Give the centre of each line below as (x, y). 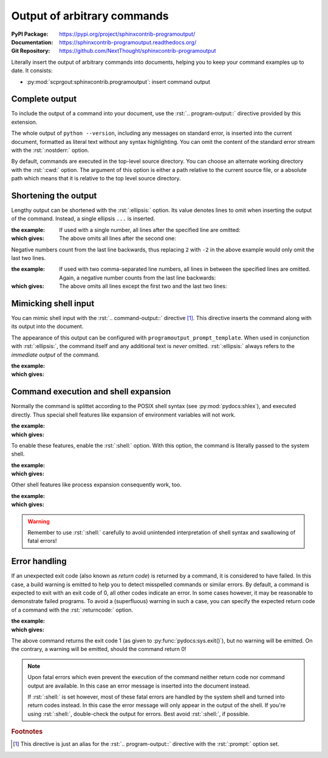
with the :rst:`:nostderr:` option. (50, 150)
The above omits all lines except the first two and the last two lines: (143, 286)
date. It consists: (32, 70)
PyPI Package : (30, 34)
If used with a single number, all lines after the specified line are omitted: (150, 230)
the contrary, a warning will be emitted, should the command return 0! (99, 649)
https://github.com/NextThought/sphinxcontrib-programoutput (138, 51)
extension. (24, 122)
